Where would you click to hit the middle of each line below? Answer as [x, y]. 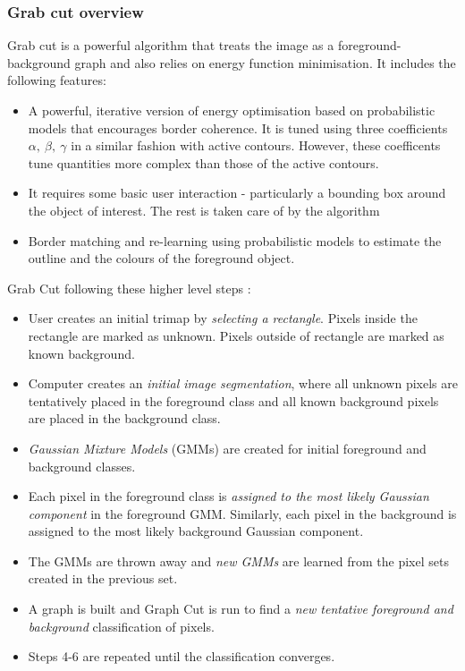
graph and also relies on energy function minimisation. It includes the [265, 62]
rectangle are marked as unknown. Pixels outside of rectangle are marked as [236, 335]
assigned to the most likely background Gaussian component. [196, 531]
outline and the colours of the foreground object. [161, 258]
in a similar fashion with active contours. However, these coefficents [256, 145]
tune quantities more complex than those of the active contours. [203, 162]
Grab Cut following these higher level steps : [129, 288]
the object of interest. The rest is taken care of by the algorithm [204, 210]
